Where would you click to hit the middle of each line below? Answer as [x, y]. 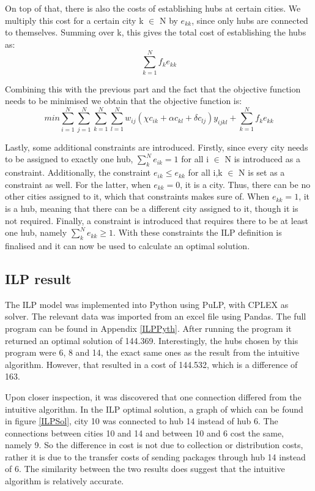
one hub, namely [36, 232]
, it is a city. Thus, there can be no [245, 184]
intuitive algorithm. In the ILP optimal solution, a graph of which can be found [154, 409]
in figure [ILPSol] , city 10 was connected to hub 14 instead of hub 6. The [142, 421]
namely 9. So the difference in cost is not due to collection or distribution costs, [154, 445]
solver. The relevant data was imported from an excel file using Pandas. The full [156, 316]
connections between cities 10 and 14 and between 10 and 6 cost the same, [145, 433]
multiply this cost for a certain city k [74, 20]
